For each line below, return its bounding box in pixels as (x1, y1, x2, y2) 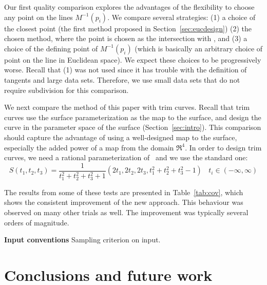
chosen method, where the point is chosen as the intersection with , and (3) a (4, 33, 247, 44)
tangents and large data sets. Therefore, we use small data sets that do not (4, 74, 240, 85)
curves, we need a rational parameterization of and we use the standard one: (4, 152, 248, 163)
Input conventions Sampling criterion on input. (4, 234, 161, 245)
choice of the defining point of (4, 43, 98, 53)
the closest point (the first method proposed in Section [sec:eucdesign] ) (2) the (4, 23, 252, 33)
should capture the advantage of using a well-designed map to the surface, (4, 131, 237, 142)
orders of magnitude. (4, 217, 69, 227)
